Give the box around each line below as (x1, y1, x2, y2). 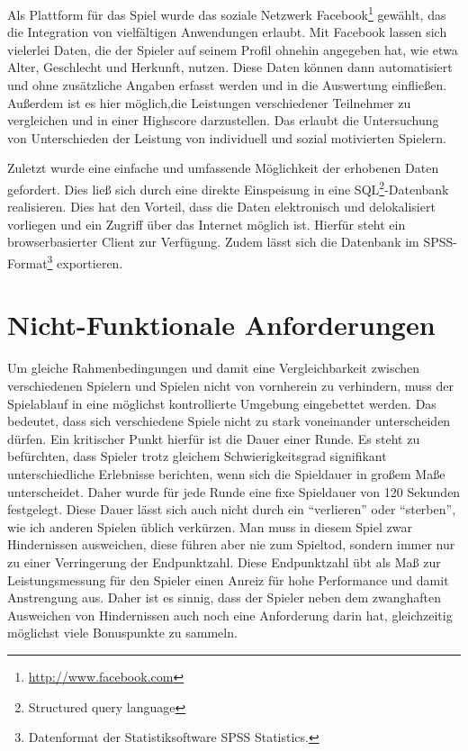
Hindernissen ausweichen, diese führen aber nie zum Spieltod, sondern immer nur (7, 535, 455, 554)
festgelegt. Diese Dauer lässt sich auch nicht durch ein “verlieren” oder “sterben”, (7, 500, 456, 519)
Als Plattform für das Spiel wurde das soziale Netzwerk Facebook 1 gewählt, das (7, 3, 446, 23)
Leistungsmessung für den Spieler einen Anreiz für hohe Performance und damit (7, 570, 449, 589)
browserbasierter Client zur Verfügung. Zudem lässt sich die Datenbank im (7, 232, 419, 251)
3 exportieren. (47, 251, 123, 272)
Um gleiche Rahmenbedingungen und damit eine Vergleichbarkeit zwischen (7, 358, 420, 377)
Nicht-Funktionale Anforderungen (7, 306, 436, 343)
